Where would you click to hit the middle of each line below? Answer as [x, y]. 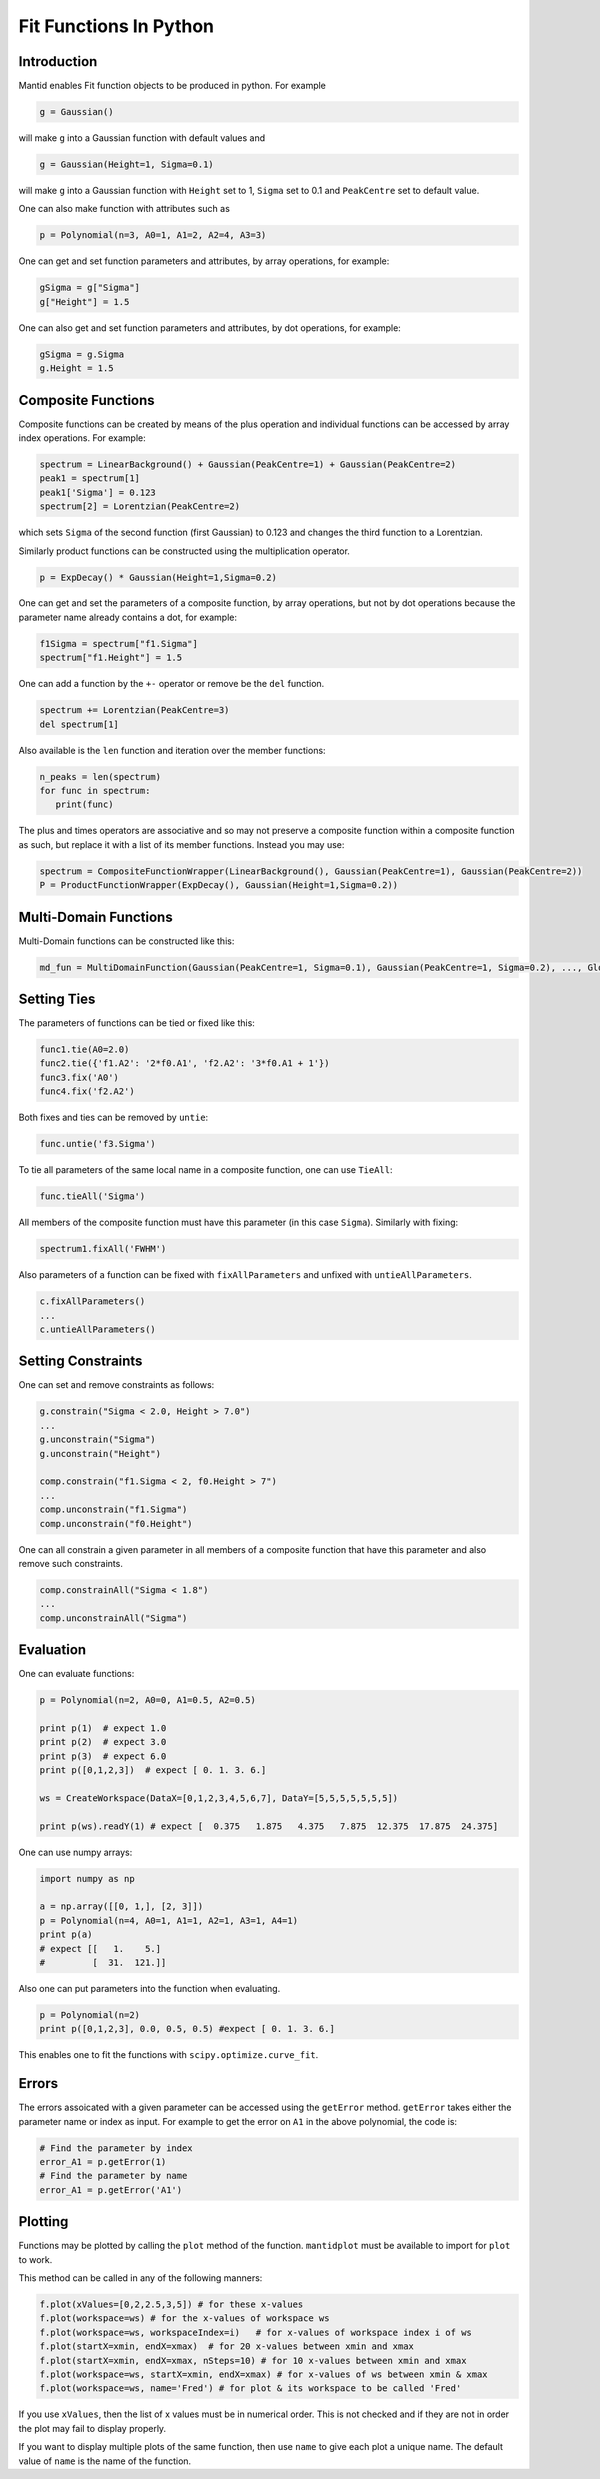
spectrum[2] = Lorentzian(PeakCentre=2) [139, 506]
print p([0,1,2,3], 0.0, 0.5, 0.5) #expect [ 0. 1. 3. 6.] [187, 2029]
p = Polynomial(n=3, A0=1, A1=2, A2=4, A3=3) [153, 235]
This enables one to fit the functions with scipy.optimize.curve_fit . [168, 2055]
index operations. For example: [82, 437]
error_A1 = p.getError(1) [103, 2161]
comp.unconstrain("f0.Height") [116, 1523]
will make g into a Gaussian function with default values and [142, 138]
